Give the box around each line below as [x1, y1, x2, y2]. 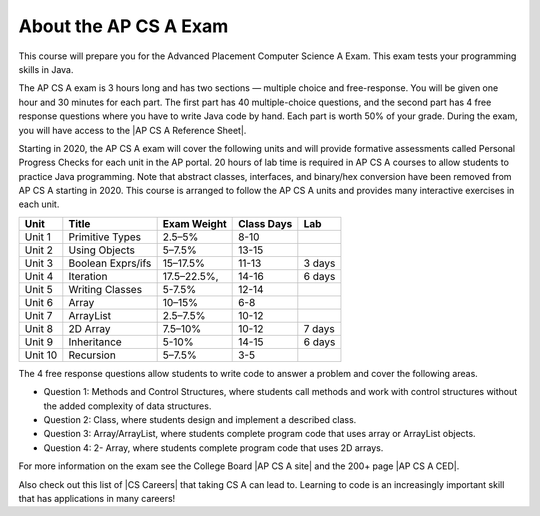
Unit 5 [24, 282, 54, 296]
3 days [303, 256, 336, 270]
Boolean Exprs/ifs [68, 256, 152, 270]
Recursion [68, 348, 117, 362]
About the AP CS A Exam [18, 15, 229, 37]
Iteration [68, 269, 108, 283]
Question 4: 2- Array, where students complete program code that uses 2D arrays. [43, 441, 384, 454]
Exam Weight [162, 216, 227, 230]
